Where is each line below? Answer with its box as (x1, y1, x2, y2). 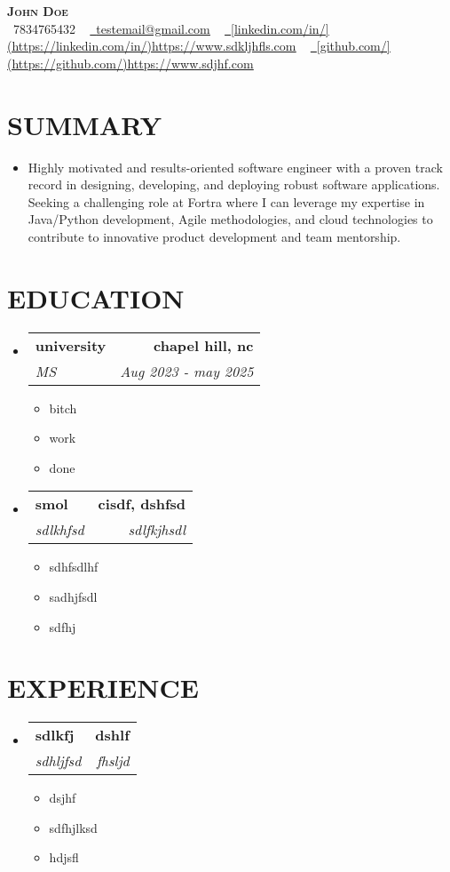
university (35, 334, 107, 356)
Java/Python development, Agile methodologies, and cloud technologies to (28, 210, 433, 228)
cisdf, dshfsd (98, 493, 186, 515)
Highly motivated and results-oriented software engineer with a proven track (28, 157, 443, 176)
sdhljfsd (35, 750, 82, 772)
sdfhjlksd (49, 818, 98, 836)
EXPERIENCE (7, 669, 199, 706)
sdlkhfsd (35, 519, 84, 540)
